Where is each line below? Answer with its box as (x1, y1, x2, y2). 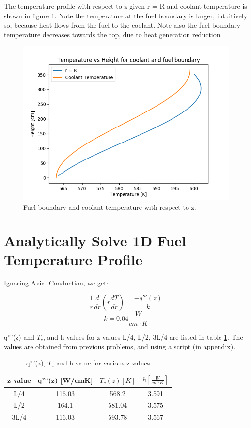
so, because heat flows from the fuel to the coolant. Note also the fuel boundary (4, 20, 241, 30)
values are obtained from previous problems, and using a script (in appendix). (4, 341, 235, 351)
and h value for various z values (56, 357, 150, 367)
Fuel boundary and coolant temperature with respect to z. (23, 202, 196, 212)
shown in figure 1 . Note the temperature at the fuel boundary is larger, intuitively (4, 10, 248, 20)
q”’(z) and (4, 332, 35, 342)
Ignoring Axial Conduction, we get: (4, 277, 109, 287)
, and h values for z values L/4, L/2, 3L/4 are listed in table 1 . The (43, 332, 243, 342)
